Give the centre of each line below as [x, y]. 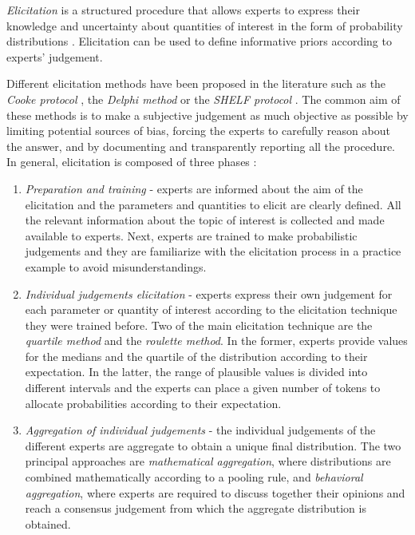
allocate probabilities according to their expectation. [153, 403]
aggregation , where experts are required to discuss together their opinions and [215, 492]
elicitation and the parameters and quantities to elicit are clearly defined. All [213, 204]
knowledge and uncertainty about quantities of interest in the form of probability [205, 25]
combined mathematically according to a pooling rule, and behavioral [194, 477]
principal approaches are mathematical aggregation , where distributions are [208, 461]
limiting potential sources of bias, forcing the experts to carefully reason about [198, 131]
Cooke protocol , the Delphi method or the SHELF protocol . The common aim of [204, 99]
